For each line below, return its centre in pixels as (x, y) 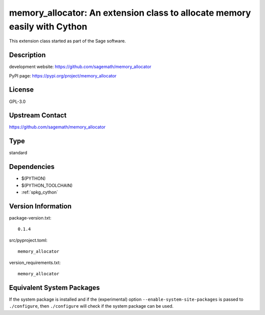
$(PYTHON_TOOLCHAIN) (47, 185)
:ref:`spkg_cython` (40, 192)
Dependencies (32, 167)
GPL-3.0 (17, 101)
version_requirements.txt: (35, 263)
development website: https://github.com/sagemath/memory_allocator (80, 67)
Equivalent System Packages (54, 287)
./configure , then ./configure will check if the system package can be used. (91, 306)
